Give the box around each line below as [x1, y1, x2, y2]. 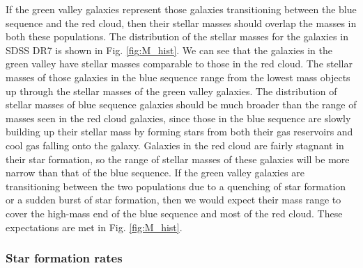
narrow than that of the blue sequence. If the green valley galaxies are [6, 165, 304, 180]
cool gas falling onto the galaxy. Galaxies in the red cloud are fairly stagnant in [6, 137, 344, 152]
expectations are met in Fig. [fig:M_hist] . [6, 219, 183, 234]
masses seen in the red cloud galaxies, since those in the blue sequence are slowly [6, 110, 351, 125]
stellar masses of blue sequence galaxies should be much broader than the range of [6, 97, 357, 112]
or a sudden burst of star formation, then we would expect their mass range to [6, 192, 341, 207]
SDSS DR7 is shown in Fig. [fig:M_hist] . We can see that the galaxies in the [6, 42, 333, 57]
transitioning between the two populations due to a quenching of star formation [6, 178, 346, 193]
